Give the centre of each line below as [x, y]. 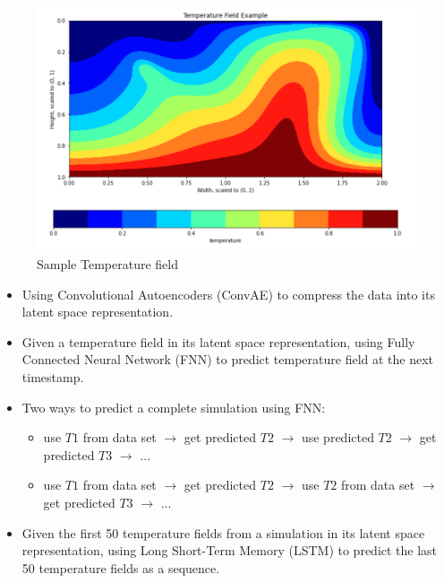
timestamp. [53, 377]
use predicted [337, 437]
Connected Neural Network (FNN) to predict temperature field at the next [228, 359]
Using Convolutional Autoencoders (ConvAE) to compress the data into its [228, 294]
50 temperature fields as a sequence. [121, 567]
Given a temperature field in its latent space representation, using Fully [218, 341]
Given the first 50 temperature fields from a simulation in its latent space [223, 532]
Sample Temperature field [107, 264]
